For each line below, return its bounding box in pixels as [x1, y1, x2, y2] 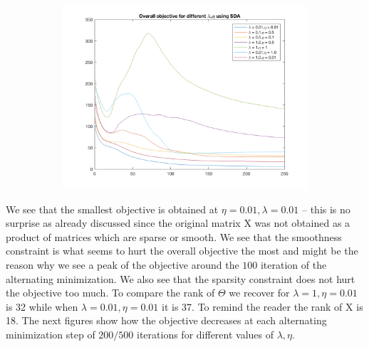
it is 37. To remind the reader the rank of [162, 299, 343, 314]
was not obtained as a [254, 215, 350, 230]
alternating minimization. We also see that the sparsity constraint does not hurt [6, 271, 355, 286]
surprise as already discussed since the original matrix [6, 215, 241, 230]
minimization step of [6, 326, 95, 341]
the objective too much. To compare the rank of [6, 285, 215, 300]
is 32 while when [6, 299, 78, 314]
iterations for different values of [137, 326, 274, 341]
